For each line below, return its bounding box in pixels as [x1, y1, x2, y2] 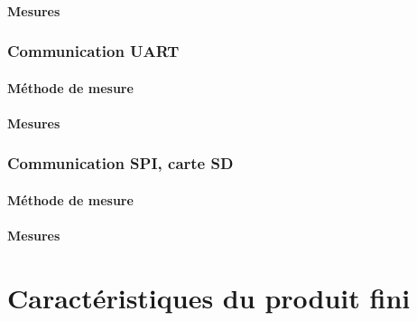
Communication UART [7, 40, 180, 62]
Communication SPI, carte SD [7, 152, 234, 175]
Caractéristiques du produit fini [7, 279, 411, 316]
